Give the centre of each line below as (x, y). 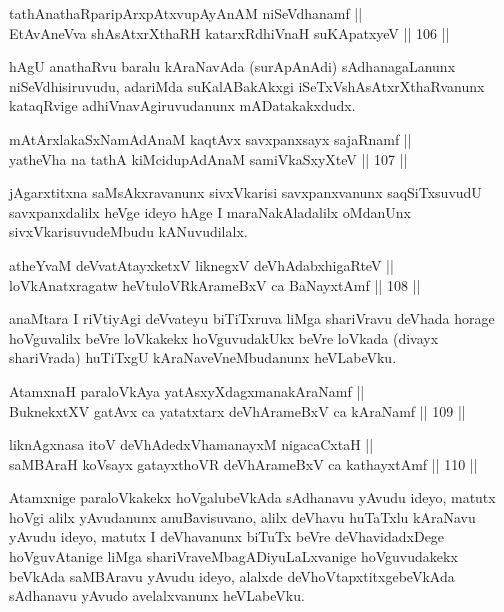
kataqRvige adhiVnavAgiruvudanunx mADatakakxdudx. (182, 105)
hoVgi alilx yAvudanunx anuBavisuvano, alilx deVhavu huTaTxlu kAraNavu (242, 516)
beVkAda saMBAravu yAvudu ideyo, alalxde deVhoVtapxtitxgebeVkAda (232, 575)
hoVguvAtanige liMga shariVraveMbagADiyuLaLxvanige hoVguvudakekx (233, 556)
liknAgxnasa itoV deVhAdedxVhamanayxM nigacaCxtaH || (191, 444)
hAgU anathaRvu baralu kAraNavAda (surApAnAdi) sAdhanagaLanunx (232, 66)
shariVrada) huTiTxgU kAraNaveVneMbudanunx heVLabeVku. (203, 357)
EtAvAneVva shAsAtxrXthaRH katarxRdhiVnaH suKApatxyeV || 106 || (229, 32)
